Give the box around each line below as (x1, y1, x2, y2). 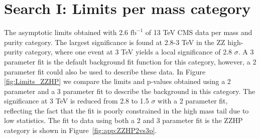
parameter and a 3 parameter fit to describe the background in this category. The (4, 85, 255, 96)
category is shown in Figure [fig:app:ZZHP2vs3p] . (4, 125, 157, 135)
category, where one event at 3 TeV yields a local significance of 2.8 (25, 46, 232, 57)
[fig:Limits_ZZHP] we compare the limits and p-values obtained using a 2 (4, 76, 231, 86)
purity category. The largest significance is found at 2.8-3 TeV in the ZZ (4, 36, 225, 47)
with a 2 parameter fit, (158, 95, 228, 106)
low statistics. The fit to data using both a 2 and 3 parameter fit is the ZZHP (4, 115, 243, 125)
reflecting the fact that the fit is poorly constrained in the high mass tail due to (4, 105, 249, 115)
